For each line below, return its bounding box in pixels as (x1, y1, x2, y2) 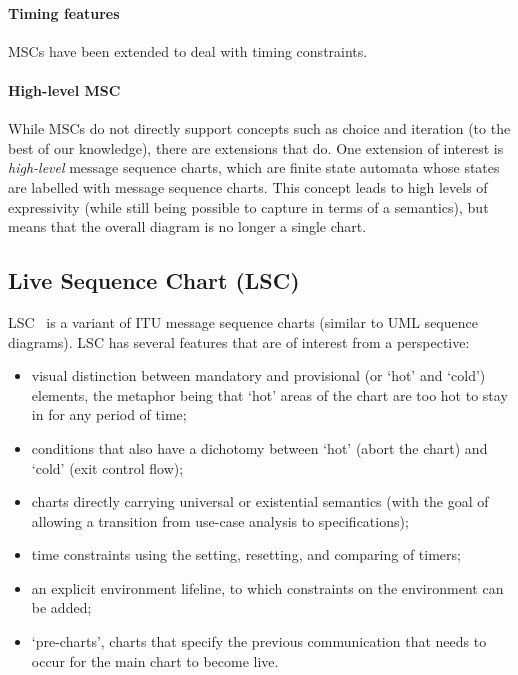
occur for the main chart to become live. (31, 650, 279, 671)
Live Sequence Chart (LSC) (8, 265, 300, 296)
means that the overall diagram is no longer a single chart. (8, 216, 367, 237)
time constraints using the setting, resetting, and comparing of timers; (31, 544, 461, 565)
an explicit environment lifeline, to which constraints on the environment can (31, 577, 504, 598)
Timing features (8, 2, 120, 23)
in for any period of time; (31, 404, 187, 425)
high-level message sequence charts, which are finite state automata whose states (8, 157, 500, 178)
